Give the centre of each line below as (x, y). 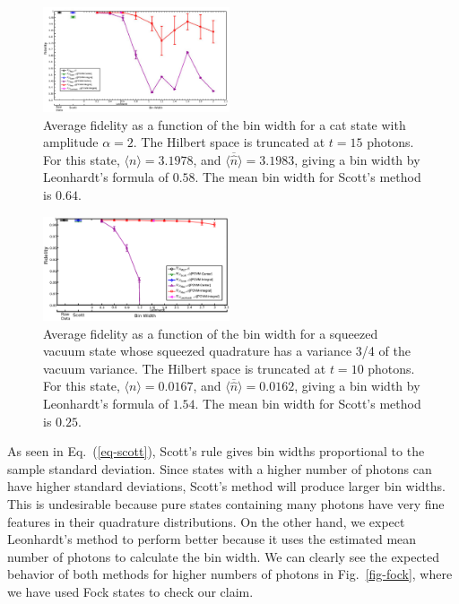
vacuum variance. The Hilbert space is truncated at (185, 368)
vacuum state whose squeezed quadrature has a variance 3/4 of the (227, 351)
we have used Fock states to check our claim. (130, 591)
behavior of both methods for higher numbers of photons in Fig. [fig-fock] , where (230, 574)
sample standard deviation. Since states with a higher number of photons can (220, 468)
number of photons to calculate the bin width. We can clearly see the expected (224, 556)
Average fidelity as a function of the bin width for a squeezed (211, 333)
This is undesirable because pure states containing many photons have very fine (226, 504)
